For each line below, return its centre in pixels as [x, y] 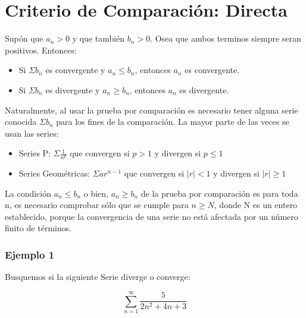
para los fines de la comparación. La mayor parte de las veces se [173, 122]
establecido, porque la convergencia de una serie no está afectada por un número [152, 216]
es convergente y [75, 70]
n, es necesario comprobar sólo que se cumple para [97, 205]
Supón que [24, 38]
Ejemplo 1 [30, 254]
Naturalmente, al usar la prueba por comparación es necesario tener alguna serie [152, 110]
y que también [99, 38]
